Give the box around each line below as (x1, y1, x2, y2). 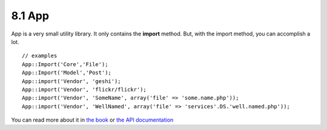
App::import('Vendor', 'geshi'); (22, 78, 121, 84)
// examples (22, 52, 58, 60)
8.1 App (11, 9, 50, 22)
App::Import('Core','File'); (22, 61, 108, 67)
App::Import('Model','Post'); (22, 69, 112, 76)
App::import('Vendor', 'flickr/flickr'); (22, 86, 147, 93)
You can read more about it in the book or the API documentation (11, 116, 174, 123)
